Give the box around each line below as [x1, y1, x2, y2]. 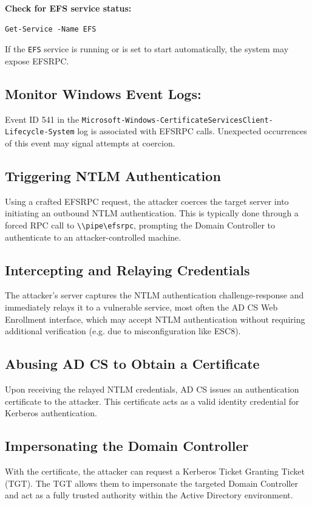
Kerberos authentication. [5, 407, 97, 419]
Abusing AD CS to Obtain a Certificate [5, 354, 260, 373]
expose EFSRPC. [5, 54, 69, 67]
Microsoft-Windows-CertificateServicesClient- [81, 115, 273, 125]
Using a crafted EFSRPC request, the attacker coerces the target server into [5, 194, 289, 207]
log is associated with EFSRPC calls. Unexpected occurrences [77, 125, 307, 137]
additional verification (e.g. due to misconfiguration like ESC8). [5, 325, 241, 337]
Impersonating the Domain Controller [5, 436, 249, 455]
